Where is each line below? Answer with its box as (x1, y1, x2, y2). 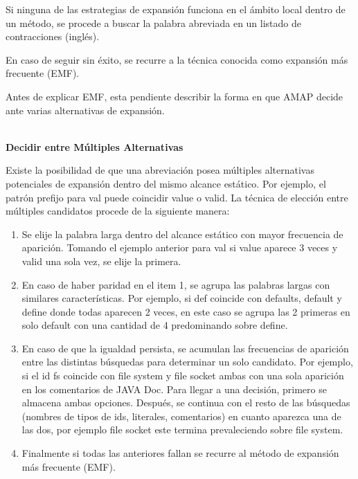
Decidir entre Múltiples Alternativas (6, 139, 184, 154)
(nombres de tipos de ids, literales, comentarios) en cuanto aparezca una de (21, 408, 341, 423)
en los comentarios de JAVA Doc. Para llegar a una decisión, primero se (21, 381, 327, 396)
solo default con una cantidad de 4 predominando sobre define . (21, 318, 288, 332)
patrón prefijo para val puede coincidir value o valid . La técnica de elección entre (6, 190, 348, 204)
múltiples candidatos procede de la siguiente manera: (6, 204, 230, 218)
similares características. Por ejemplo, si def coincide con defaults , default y (21, 291, 342, 305)
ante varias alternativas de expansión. (6, 102, 165, 117)
